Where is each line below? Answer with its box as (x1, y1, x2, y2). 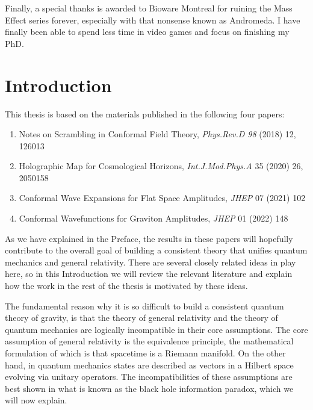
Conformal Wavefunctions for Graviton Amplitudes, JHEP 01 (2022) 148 (19, 212, 288, 225)
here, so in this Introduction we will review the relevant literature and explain (5, 267, 293, 280)
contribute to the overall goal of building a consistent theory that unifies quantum (5, 244, 308, 256)
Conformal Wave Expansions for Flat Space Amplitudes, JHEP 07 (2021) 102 (19, 191, 306, 204)
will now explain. (5, 394, 67, 406)
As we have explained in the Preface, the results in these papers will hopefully (5, 232, 293, 244)
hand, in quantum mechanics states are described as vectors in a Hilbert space (5, 358, 294, 371)
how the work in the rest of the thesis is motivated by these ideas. (5, 279, 248, 292)
